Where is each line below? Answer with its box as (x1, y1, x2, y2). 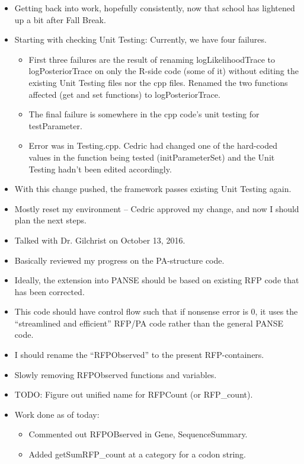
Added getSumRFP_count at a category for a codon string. (28, 448, 246, 460)
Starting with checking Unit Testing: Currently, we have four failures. (14, 33, 267, 46)
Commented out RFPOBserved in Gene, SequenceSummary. (28, 428, 248, 440)
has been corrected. (14, 285, 85, 297)
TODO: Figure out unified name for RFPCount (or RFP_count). (14, 388, 253, 401)
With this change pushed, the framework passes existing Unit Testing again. (14, 183, 292, 195)
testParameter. (28, 119, 82, 132)
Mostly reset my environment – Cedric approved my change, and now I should (14, 202, 299, 215)
